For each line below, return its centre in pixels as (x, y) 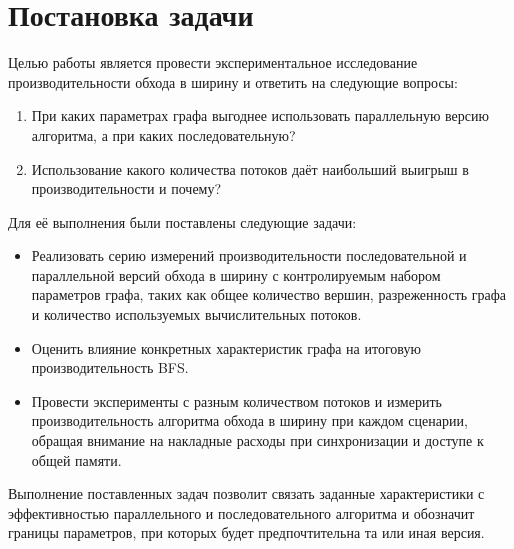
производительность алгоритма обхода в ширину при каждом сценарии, (249, 420)
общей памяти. (76, 459)
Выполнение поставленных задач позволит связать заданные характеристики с (246, 493)
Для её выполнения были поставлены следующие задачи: (182, 221)
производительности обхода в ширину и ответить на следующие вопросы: (233, 81)
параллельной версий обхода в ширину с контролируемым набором (236, 274)
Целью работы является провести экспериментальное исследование (213, 62)
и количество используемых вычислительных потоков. (196, 314)
